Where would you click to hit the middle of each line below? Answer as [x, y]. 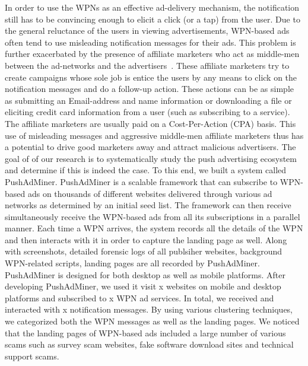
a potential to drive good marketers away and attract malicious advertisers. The [150, 147]
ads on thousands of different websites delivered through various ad [150, 193]
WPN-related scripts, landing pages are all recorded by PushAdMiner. [132, 263]
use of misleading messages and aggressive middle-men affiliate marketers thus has [154, 135]
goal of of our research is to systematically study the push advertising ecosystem [151, 158]
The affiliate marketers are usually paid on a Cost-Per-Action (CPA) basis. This [150, 123]
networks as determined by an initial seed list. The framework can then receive [148, 205]
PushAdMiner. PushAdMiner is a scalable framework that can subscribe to [141, 181]
